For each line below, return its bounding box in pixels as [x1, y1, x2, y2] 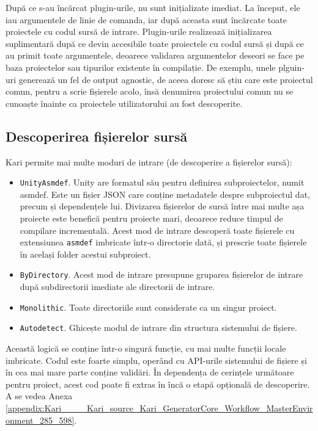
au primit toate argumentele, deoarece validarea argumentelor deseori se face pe [6, 49, 305, 62]
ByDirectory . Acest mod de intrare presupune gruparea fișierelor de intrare [20, 268, 303, 281]
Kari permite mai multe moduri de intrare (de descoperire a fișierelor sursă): [6, 155, 292, 168]
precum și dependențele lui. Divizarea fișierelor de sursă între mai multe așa [20, 200, 305, 212]
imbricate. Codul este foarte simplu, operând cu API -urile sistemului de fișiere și [6, 353, 307, 366]
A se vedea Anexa [6, 389, 73, 402]
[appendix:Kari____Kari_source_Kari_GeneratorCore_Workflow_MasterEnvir [6, 401, 313, 414]
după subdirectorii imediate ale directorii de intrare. [20, 280, 215, 293]
